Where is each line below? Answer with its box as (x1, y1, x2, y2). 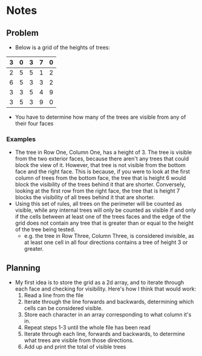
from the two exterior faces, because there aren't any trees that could (15, 155, 189, 162)
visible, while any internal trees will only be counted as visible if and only (15, 206, 197, 214)
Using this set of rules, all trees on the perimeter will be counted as (15, 200, 183, 208)
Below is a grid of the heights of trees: (15, 44, 111, 51)
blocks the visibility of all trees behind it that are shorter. (15, 194, 155, 201)
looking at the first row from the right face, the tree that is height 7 (15, 187, 180, 194)
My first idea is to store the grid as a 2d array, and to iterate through (15, 279, 184, 286)
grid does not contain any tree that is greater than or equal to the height (15, 219, 194, 227)
